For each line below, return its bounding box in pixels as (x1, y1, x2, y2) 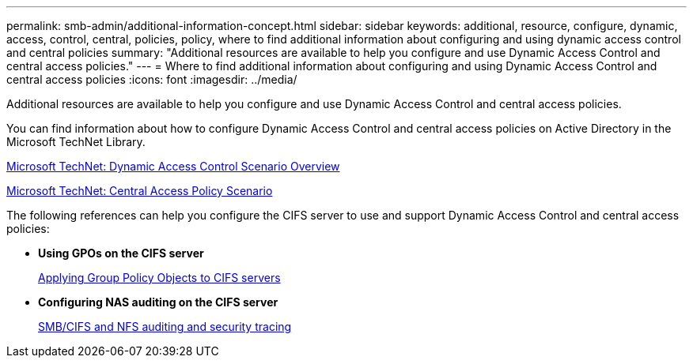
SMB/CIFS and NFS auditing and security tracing (38, 320, 292, 333)
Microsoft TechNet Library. (6, 135, 146, 148)
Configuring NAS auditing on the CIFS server (38, 295, 278, 309)
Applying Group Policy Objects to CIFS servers (38, 271, 281, 284)
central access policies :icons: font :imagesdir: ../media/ (6, 73, 297, 86)
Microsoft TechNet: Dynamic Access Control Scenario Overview (6, 159, 340, 173)
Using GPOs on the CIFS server (38, 246, 204, 260)
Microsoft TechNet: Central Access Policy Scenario (6, 184, 273, 197)
